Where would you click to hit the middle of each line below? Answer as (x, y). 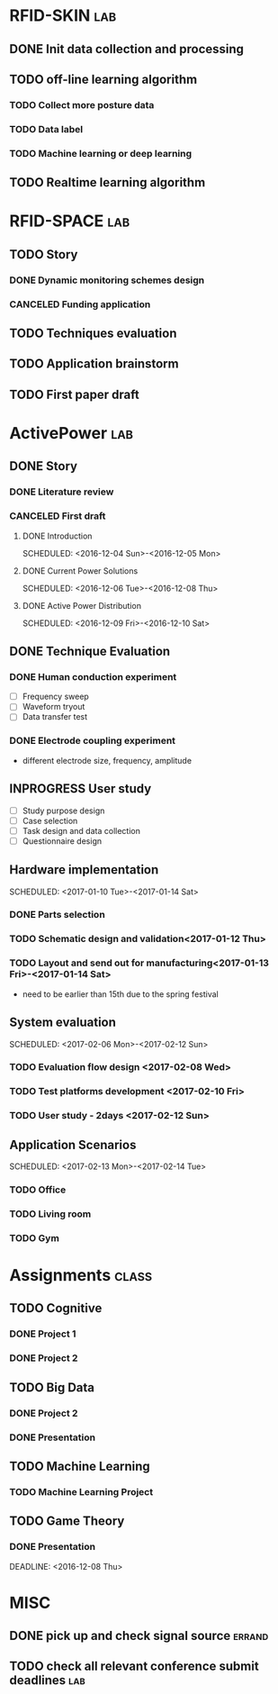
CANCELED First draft (58, 516)
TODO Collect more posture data (82, 104)
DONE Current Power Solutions (80, 571)
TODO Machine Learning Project (81, 1491)
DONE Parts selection (57, 915)
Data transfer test (55, 717)
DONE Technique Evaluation (90, 651)
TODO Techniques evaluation (93, 333)
